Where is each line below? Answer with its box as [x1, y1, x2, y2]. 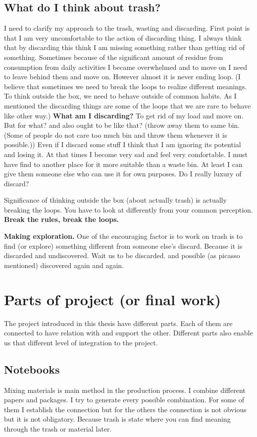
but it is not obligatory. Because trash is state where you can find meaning [4, 414, 231, 424]
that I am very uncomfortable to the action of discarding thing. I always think [4, 32, 242, 43]
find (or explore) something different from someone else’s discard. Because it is [4, 240, 243, 251]
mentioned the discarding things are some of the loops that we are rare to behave [4, 100, 251, 110]
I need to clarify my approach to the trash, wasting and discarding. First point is [4, 23, 250, 33]
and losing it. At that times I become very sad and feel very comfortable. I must [4, 149, 248, 159]
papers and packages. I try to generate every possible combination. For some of [4, 394, 244, 405]
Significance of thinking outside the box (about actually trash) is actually [4, 195, 227, 205]
